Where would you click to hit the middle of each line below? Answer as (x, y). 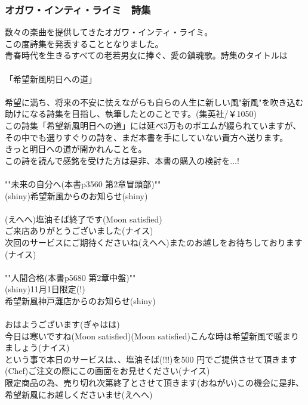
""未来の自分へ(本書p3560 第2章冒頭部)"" (83, 183)
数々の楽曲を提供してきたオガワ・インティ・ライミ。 (109, 32)
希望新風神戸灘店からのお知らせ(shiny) (80, 300)
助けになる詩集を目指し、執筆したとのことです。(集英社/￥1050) (131, 114)
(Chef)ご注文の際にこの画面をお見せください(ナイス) (107, 371)
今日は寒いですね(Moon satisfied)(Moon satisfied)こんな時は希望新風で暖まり (152, 336)
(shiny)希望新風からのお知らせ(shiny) (76, 195)
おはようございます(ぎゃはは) (62, 324)
